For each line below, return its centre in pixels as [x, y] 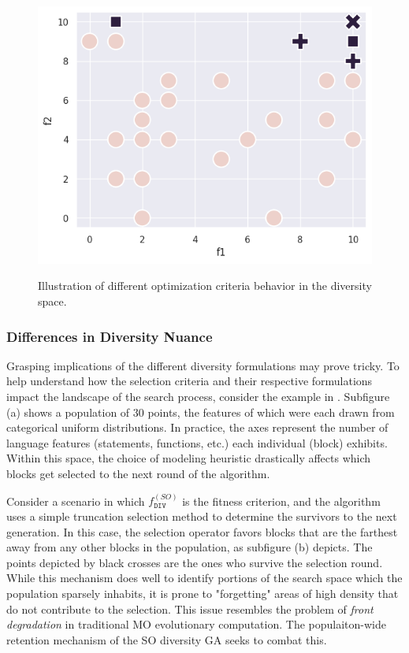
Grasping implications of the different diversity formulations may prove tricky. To [203, 365]
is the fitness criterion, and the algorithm [281, 501]
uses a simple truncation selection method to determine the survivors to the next [202, 516]
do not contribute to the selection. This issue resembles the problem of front [190, 608]
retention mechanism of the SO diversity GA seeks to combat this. [167, 639]
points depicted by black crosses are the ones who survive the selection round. [195, 562]
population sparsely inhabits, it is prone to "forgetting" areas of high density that [203, 593]
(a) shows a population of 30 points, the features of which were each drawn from [201, 412]
